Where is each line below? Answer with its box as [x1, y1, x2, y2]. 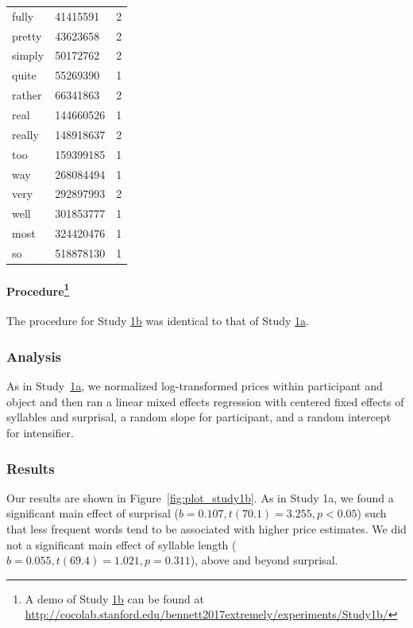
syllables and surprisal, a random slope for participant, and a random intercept [6, 409, 392, 425]
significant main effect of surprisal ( [6, 505, 179, 521]
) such [357, 505, 387, 521]
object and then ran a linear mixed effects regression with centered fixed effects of [6, 393, 404, 409]
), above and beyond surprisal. [190, 552, 338, 568]
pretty [12, 27, 42, 44]
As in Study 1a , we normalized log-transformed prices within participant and [6, 378, 383, 394]
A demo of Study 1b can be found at [25, 590, 205, 607]
